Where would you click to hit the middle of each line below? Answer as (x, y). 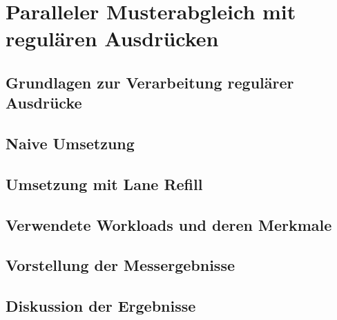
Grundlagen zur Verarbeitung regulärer (150, 82)
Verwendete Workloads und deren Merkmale (169, 224)
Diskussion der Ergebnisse (101, 306)
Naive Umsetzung (70, 143)
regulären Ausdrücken (112, 38)
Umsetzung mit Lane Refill (104, 183)
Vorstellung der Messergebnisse (120, 265)
